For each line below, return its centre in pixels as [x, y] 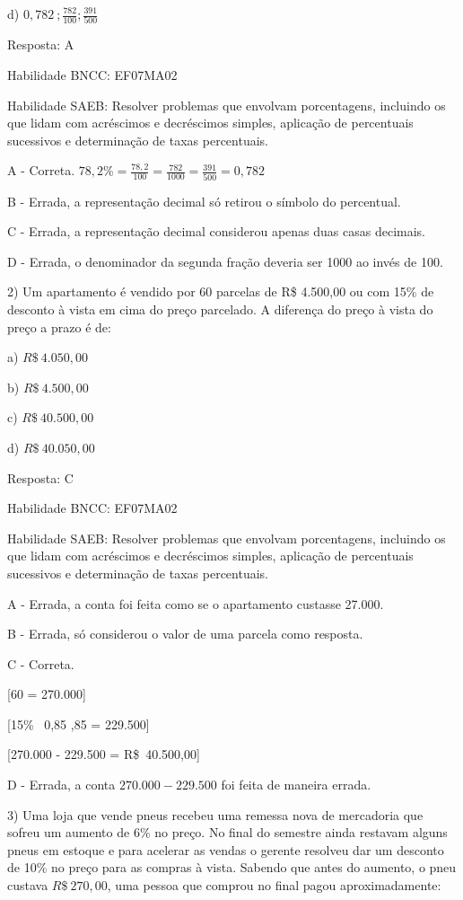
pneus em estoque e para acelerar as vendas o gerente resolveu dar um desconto [226, 849]
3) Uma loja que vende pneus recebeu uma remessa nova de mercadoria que [215, 814]
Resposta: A [41, 44]
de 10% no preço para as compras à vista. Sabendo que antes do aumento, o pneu [232, 867]
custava [28, 885]
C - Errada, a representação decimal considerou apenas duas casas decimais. [216, 231]
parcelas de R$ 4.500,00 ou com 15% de [325, 291]
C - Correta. [41, 663]
